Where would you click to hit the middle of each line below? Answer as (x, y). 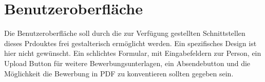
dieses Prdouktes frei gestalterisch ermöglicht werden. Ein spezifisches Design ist (130, 43)
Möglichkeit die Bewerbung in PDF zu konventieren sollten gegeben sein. (119, 73)
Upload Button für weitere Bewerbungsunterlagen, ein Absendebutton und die (127, 63)
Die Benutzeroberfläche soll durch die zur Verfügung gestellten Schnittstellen (125, 33)
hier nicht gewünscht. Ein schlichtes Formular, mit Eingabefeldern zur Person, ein (133, 53)
